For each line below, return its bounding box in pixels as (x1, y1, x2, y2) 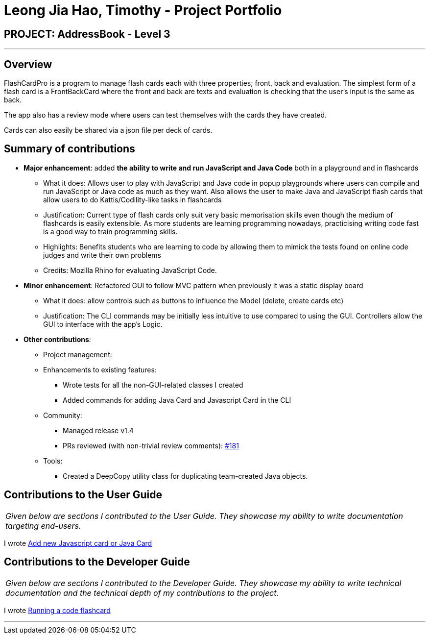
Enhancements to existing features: (43, 365, 157, 374)
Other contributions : (24, 335, 91, 344)
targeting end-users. (5, 520, 81, 531)
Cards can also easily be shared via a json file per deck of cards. (4, 126, 213, 135)
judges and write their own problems (43, 250, 161, 259)
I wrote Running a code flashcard (4, 606, 111, 614)
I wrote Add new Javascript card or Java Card (4, 539, 152, 547)
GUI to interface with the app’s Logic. (43, 319, 163, 328)
